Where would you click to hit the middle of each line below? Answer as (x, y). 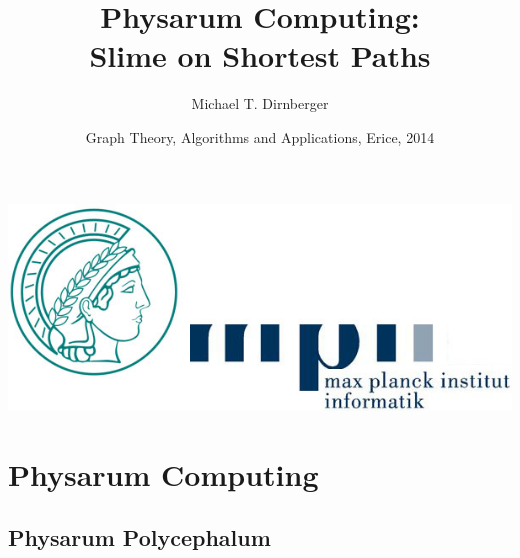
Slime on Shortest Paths (260, 55)
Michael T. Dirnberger (260, 103)
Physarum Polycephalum (139, 537)
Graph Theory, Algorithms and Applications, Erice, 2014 (260, 136)
